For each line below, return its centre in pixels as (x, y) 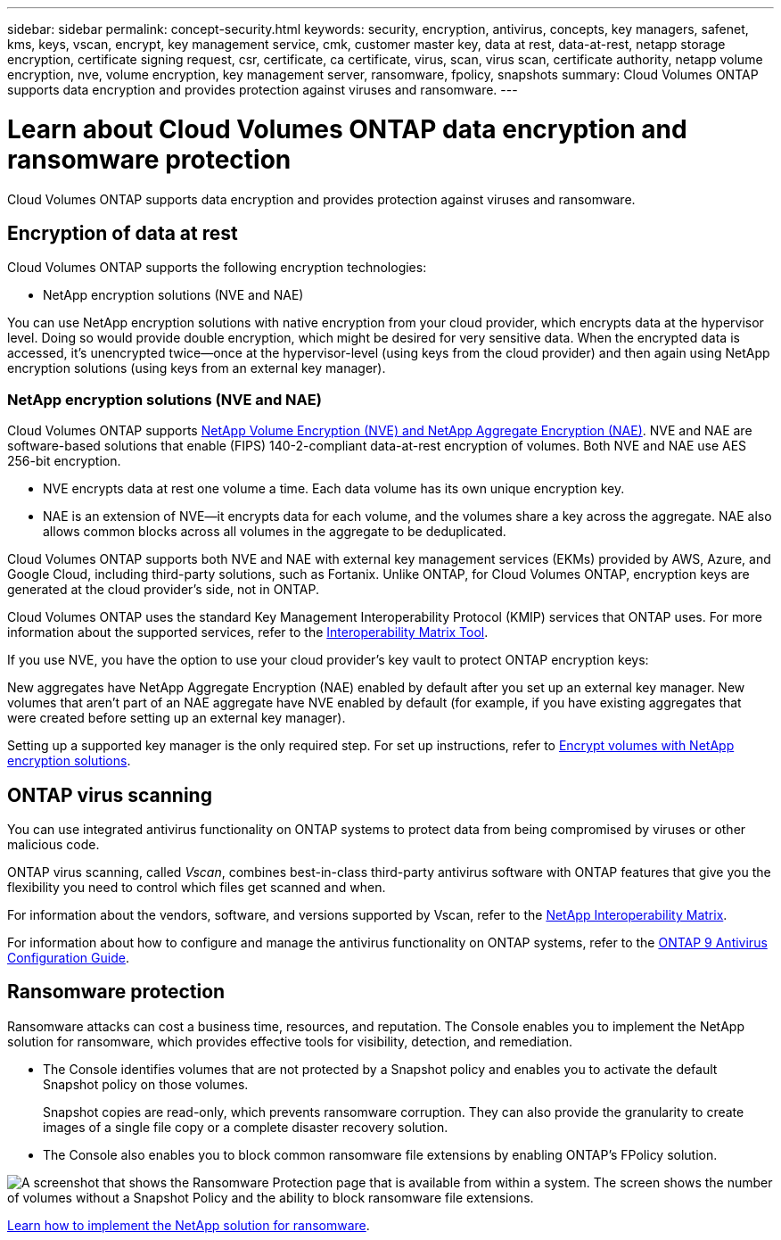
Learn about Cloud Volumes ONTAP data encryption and (347, 129)
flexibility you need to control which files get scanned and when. (197, 887)
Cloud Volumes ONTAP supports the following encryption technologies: (217, 268)
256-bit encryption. (64, 461)
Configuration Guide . (68, 957)
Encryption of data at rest (123, 233)
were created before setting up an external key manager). (177, 718)
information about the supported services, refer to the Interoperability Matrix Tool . (248, 632)
